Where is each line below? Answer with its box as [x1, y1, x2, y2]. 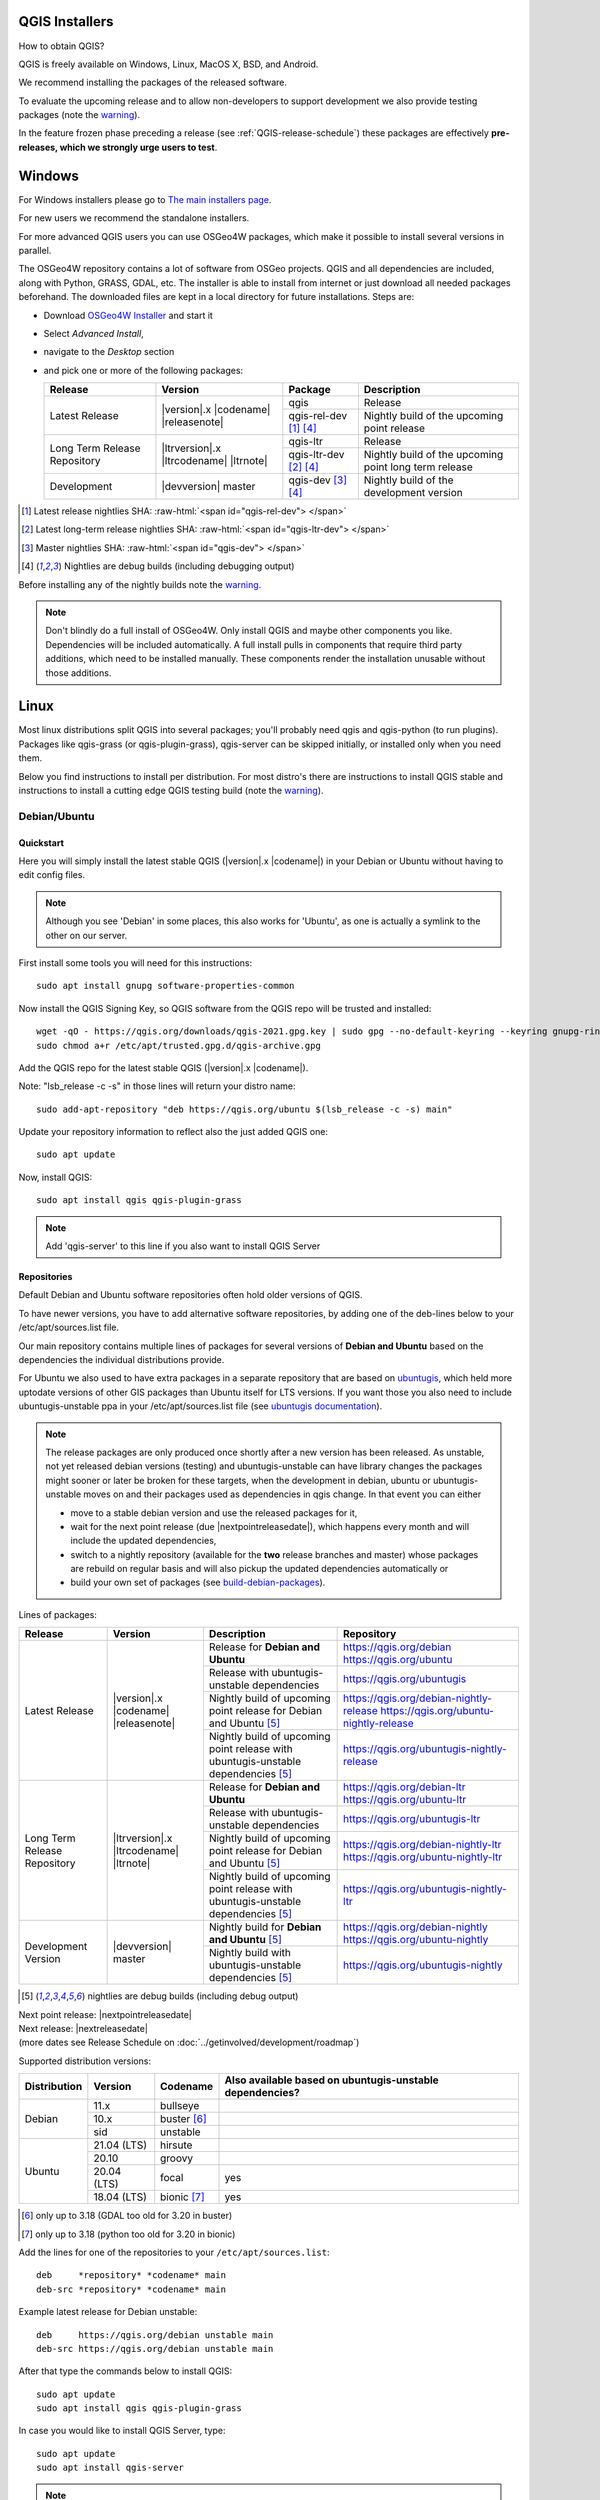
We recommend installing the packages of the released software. [18, 76, 288, 89]
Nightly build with [208, 1946, 292, 1960]
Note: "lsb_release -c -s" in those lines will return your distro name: [18, 1080, 296, 1092]
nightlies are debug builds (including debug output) [87, 1990, 299, 2002]
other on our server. [45, 929, 128, 941]
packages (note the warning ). [18, 109, 140, 121]
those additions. [45, 666, 112, 679]
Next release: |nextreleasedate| [18, 2023, 149, 2035]
